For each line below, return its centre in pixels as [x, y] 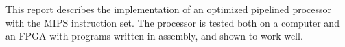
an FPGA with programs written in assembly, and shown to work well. [154, 36]
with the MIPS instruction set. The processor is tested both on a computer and [172, 22]
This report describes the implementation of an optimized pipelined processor [169, 9]
